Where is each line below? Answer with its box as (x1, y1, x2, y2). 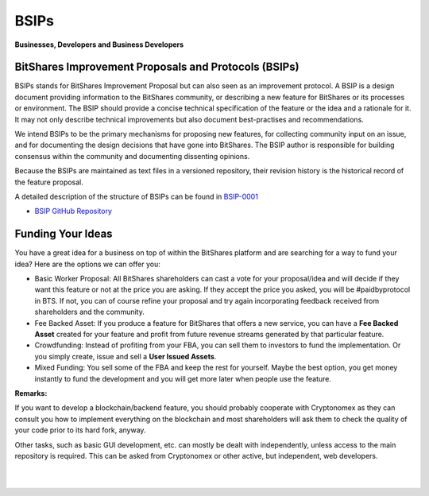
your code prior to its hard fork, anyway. (14, 425, 146, 435)
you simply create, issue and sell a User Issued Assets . (34, 351, 217, 361)
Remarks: (14, 388, 48, 397)
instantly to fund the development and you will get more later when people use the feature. (34, 374, 332, 383)
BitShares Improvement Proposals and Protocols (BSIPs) (14, 60, 300, 74)
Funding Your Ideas (14, 227, 113, 241)
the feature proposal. (14, 177, 83, 187)
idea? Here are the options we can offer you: (14, 259, 160, 269)
